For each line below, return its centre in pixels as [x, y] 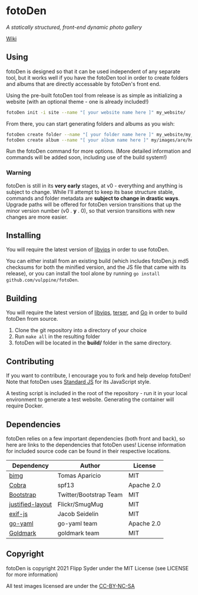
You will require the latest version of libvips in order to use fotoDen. [88, 249]
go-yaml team [77, 523]
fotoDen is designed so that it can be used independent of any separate [93, 71]
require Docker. [25, 406]
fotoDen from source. [32, 319]
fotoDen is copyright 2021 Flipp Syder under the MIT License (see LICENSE [98, 568]
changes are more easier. [37, 217]
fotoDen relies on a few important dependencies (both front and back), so [96, 438]
